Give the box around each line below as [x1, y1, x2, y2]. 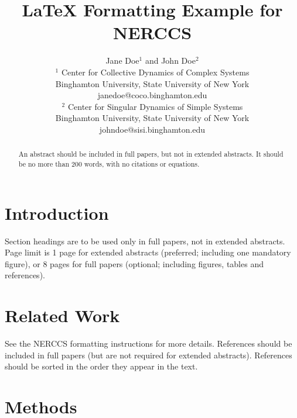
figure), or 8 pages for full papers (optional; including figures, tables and [5, 257, 264, 270]
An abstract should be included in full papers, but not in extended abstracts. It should [18, 149, 284, 159]
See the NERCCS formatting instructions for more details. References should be [5, 337, 292, 350]
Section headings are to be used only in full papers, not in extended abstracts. [5, 234, 285, 247]
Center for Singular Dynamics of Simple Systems [67, 100, 243, 112]
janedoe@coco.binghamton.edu [97, 89, 207, 101]
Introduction [5, 201, 109, 224]
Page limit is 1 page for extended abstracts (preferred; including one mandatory [5, 246, 291, 258]
